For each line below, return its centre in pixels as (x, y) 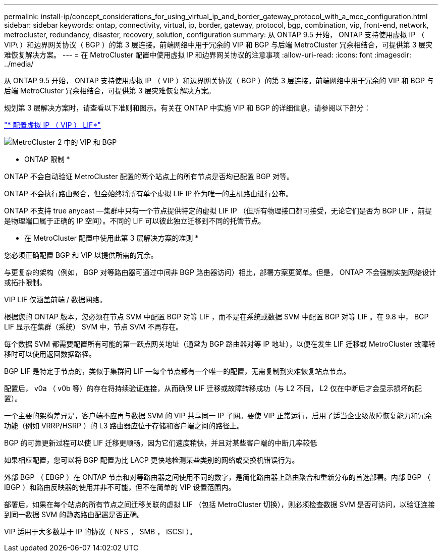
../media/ (19, 64)
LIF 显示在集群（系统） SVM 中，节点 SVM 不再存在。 (94, 327)
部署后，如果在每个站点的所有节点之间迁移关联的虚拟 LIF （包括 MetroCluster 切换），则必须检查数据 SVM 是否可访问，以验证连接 (219, 504)
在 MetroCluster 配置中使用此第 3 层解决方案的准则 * (112, 238)
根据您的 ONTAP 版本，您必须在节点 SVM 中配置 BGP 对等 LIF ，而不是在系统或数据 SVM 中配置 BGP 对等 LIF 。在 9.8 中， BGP (216, 317)
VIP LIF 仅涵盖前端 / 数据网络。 (56, 299)
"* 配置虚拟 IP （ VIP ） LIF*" (52, 125)
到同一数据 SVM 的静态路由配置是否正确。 (74, 514)
